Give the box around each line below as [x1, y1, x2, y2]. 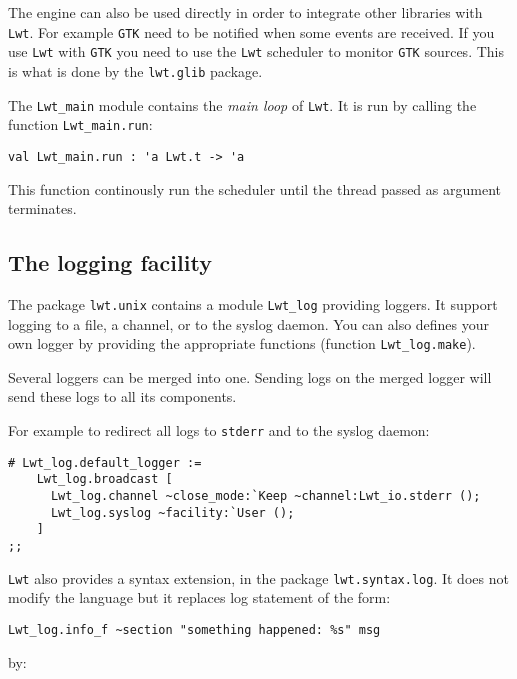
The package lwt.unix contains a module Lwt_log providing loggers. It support [8, 293, 498, 314]
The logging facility [8, 247, 212, 278]
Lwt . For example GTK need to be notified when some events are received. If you [8, 21, 495, 42]
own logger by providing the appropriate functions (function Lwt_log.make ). [8, 333, 476, 354]
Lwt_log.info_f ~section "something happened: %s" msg [8, 622, 381, 637]
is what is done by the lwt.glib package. [8, 60, 263, 81]
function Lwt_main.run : [8, 114, 153, 135]
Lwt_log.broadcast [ [36, 472, 173, 487]
